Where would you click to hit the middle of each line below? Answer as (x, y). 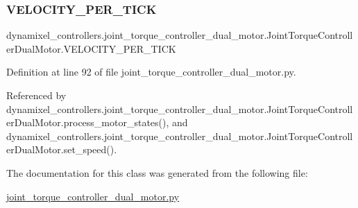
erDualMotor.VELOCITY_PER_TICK (91, 48)
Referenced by (36, 95)
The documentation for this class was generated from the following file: (157, 172)
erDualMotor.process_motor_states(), (88, 122)
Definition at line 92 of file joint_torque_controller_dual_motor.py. (151, 72)
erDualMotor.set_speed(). (62, 149)
